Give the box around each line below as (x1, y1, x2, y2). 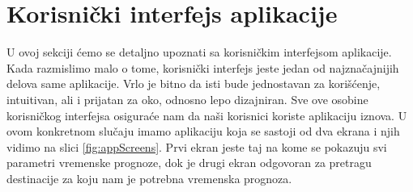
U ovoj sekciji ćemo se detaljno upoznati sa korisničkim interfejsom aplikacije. (6, 44, 392, 61)
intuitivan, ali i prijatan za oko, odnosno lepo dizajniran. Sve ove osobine (6, 90, 368, 107)
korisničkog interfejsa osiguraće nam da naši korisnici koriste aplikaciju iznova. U (6, 106, 407, 123)
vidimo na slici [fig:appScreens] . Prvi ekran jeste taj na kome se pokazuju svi (6, 138, 387, 155)
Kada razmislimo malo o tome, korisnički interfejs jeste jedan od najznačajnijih (6, 59, 399, 76)
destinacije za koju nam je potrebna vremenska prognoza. (6, 169, 292, 186)
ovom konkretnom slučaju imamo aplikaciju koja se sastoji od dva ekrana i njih (6, 123, 400, 140)
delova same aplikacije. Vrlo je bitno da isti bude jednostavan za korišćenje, (6, 75, 381, 92)
